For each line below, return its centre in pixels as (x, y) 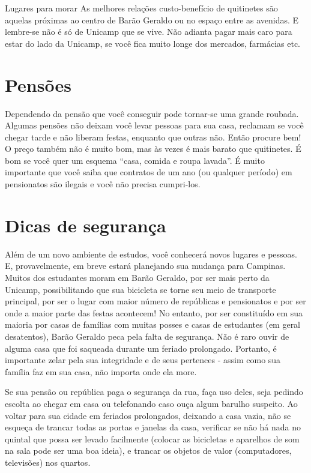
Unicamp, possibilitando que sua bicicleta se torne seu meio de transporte (140, 289)
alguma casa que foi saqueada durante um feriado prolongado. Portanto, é (141, 348)
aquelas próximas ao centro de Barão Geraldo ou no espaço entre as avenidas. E (152, 20)
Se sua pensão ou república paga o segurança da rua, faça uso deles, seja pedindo (154, 392)
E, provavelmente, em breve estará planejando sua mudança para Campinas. (145, 266)
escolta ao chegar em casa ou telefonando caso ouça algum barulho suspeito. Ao (151, 403)
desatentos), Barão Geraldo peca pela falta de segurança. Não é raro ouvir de (147, 336)
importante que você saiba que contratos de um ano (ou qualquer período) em (149, 172)
